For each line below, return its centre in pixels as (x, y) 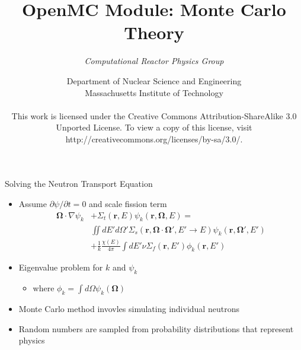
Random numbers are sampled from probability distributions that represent (156, 328)
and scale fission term (128, 204)
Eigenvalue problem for (61, 267)
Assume (33, 204)
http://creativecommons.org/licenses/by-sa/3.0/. (154, 139)
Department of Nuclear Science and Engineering (154, 80)
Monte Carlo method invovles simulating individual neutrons (129, 309)
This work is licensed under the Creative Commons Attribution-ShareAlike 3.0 (154, 115)
